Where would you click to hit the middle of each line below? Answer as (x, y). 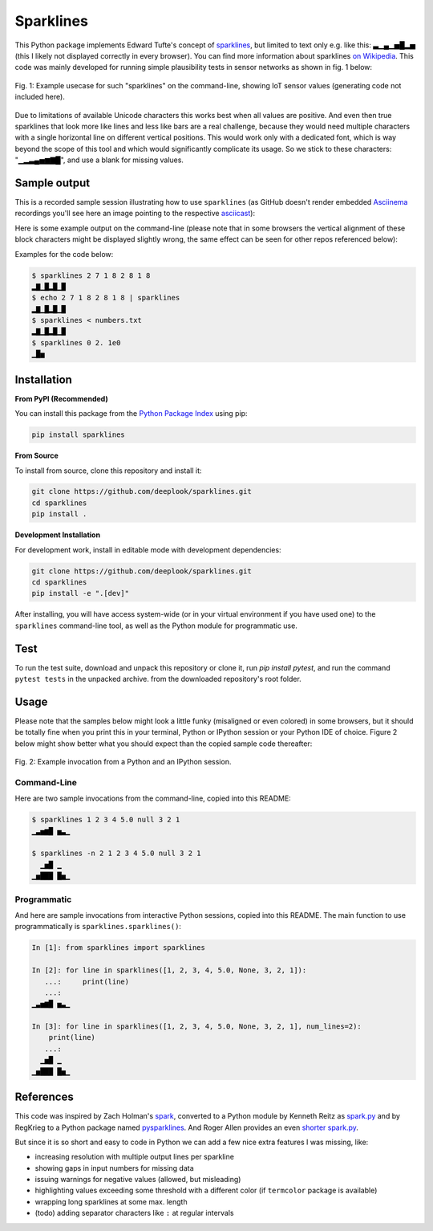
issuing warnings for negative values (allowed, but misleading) (138, 1180)
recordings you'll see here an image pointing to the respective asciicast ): (135, 214)
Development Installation (57, 535)
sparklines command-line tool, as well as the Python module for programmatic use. (156, 626)
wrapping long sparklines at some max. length (111, 1201)
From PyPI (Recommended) (61, 398)
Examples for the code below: (64, 254)
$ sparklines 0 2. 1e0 (76, 342)
